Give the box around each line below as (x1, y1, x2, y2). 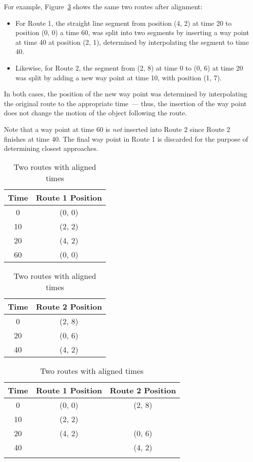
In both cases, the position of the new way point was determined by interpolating (4, 89, 247, 99)
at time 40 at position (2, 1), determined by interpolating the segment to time (15, 37, 249, 47)
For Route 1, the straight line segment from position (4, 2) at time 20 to (15, 18, 232, 28)
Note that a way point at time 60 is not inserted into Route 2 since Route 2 (4, 124, 231, 134)
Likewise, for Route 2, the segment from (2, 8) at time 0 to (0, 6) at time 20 (15, 62, 243, 73)
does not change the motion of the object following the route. (4, 108, 187, 118)
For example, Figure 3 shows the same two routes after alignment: (4, 1, 203, 11)
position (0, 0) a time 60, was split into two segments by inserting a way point (15, 27, 249, 37)
